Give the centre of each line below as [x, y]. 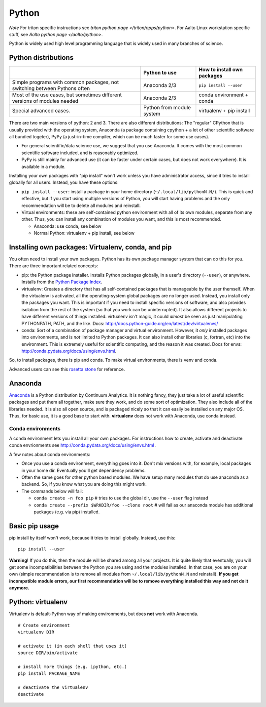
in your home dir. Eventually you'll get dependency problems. [83, 470]
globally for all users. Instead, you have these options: [64, 182]
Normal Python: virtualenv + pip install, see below [84, 233]
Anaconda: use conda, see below [68, 226]
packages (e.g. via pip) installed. [67, 512]
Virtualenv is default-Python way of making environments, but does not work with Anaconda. [104, 614]
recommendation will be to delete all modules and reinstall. [81, 206]
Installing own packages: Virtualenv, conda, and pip [90, 247]
